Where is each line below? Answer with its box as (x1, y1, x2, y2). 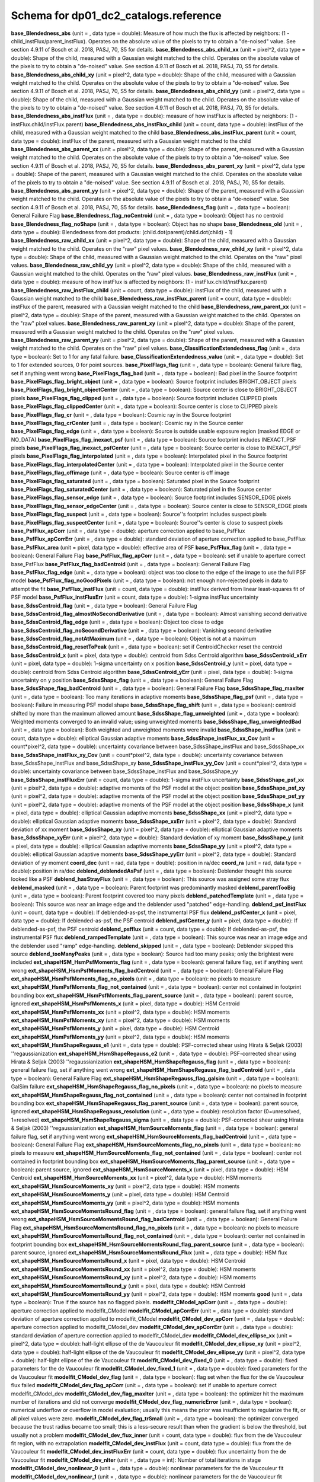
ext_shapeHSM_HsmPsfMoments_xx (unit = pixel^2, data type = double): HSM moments (11, 1008, 231, 1015)
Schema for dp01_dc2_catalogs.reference (11, 9, 222, 22)
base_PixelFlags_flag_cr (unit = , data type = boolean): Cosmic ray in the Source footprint (11, 411, 232, 418)
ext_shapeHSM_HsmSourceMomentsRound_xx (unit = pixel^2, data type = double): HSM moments (11, 1266, 256, 1273)
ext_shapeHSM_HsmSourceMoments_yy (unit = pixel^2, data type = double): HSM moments (11, 1199, 239, 1206)
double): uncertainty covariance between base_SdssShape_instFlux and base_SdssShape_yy (11, 768, 238, 775)
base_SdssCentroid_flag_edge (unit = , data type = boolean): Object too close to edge (11, 618, 224, 625)
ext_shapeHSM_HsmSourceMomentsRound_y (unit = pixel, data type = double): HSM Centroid (11, 1282, 245, 1289)
